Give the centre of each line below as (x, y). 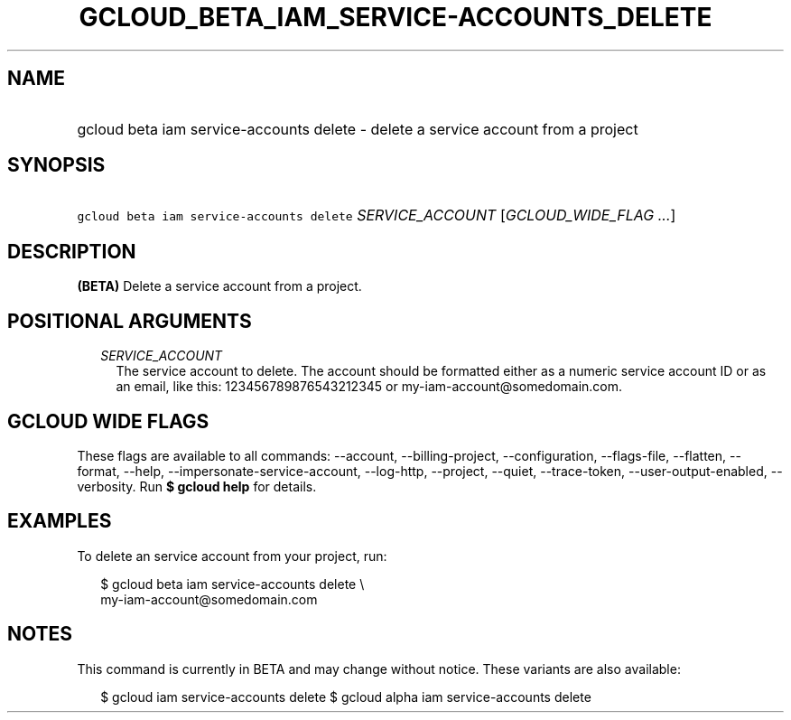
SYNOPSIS (56, 165)
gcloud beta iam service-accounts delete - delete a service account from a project (358, 129)
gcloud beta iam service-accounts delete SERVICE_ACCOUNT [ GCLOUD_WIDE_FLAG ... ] (377, 215)
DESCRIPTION (72, 251)
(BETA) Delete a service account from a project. (219, 286)
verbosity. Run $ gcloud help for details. (197, 486)
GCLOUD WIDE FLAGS (108, 421)
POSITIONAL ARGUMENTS (130, 321)
